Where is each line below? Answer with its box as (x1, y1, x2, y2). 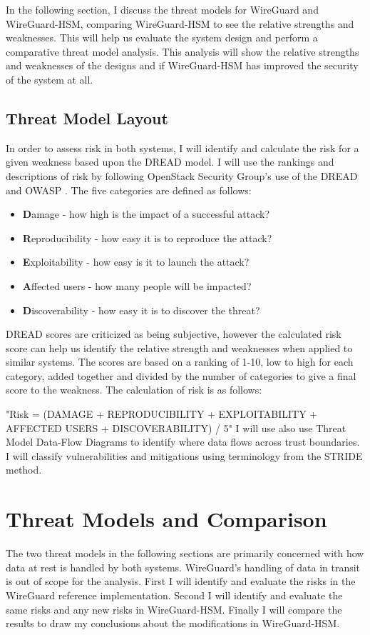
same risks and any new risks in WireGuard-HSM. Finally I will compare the (6, 601, 342, 616)
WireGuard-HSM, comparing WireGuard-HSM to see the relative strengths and (6, 16, 354, 31)
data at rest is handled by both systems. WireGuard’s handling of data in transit (6, 559, 361, 574)
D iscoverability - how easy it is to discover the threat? (22, 302, 260, 317)
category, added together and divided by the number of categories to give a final (6, 368, 356, 383)
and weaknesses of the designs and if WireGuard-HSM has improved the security (6, 58, 359, 73)
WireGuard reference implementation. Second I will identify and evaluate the (6, 587, 343, 602)
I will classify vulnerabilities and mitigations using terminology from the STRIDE (6, 448, 363, 463)
